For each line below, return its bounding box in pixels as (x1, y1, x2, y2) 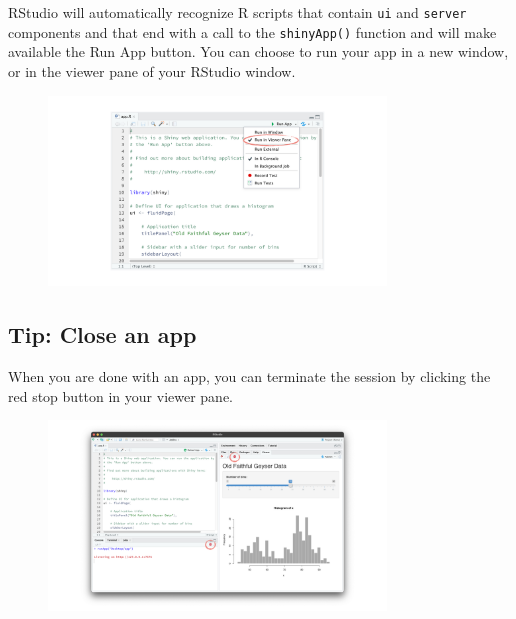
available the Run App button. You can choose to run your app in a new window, (8, 41, 509, 62)
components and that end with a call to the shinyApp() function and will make (8, 21, 497, 42)
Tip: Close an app (8, 319, 197, 350)
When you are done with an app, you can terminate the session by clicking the (8, 366, 491, 387)
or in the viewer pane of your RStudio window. (8, 60, 296, 81)
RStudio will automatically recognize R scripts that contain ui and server (8, 2, 467, 22)
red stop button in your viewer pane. (8, 385, 233, 406)
